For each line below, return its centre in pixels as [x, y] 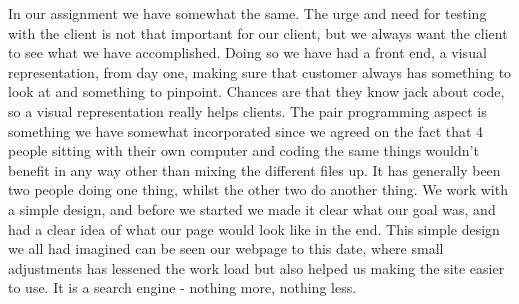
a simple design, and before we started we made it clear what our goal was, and [252, 208]
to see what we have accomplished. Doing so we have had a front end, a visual [247, 52]
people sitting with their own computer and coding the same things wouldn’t [243, 150]
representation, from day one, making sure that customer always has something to [260, 71]
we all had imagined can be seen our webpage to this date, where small [226, 248]
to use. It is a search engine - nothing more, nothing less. [182, 287]
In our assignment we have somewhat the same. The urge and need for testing [247, 13]
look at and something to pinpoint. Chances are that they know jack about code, [256, 91]
